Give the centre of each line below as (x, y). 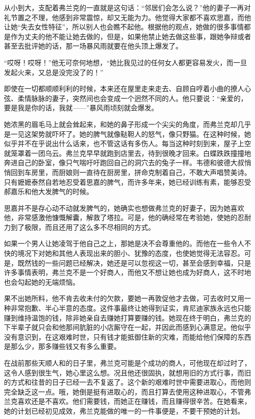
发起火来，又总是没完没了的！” (54, 72)
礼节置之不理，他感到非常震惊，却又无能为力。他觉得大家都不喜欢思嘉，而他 (127, 17)
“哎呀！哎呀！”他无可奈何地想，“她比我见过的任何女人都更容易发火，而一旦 (126, 62)
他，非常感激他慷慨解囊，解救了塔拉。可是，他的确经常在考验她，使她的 (121, 217)
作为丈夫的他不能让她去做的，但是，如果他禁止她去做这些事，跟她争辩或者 (131, 36)
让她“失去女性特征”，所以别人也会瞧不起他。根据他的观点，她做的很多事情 (124, 27)
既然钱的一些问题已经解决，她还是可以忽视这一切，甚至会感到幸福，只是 (134, 262)
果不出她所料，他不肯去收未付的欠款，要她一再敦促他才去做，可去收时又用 (124, 298)
